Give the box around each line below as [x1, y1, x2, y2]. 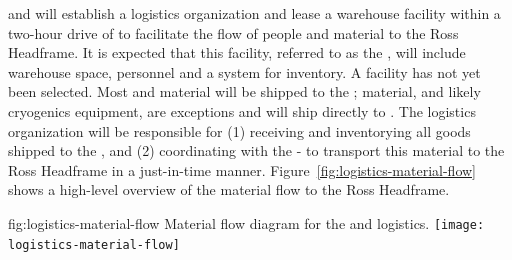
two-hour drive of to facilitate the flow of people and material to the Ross [8, 22, 459, 43]
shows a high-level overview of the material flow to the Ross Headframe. [8, 179, 450, 200]
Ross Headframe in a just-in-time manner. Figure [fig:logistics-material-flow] [8, 159, 476, 180]
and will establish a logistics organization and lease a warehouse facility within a [8, 3, 501, 23]
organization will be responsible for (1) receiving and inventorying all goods [8, 120, 471, 141]
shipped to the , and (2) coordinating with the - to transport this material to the [8, 140, 505, 161]
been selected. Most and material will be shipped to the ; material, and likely [8, 81, 481, 102]
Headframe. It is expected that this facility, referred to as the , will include [8, 42, 466, 63]
